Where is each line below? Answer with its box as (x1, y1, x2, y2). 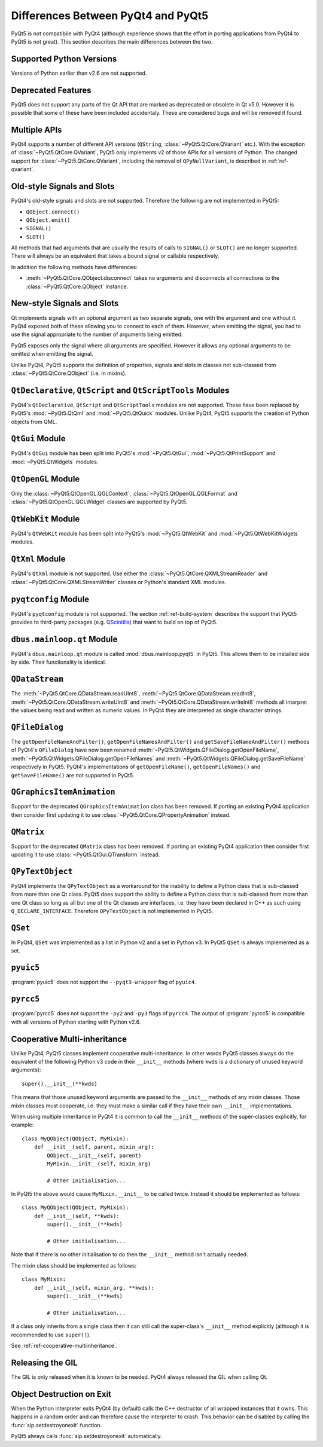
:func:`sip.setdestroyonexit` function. (11, 1421, 102, 1428)
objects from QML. (11, 418, 57, 425)
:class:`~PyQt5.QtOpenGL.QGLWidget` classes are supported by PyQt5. (11, 498, 188, 505)
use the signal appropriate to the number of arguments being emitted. (11, 331, 183, 338)
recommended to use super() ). (11, 1331, 91, 1338)
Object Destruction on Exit (11, 1389, 112, 1399)
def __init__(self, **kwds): (33, 1213, 120, 1219)
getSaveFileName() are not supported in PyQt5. (11, 771, 135, 779)
